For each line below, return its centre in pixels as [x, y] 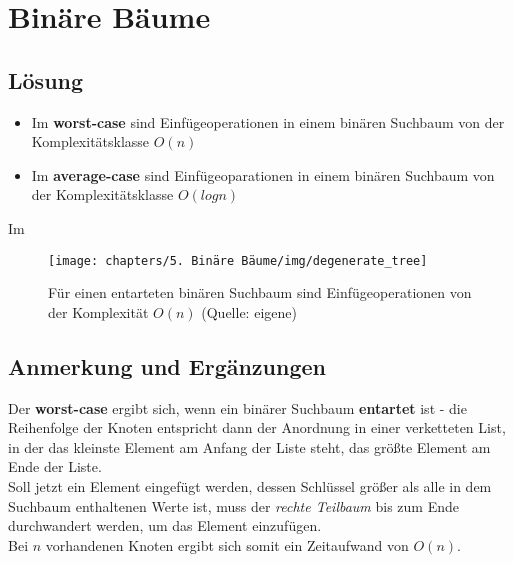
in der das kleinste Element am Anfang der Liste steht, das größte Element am [249, 446]
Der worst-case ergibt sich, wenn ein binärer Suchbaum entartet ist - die [237, 407]
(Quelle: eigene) [249, 311]
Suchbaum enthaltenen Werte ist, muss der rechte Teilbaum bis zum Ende [233, 505]
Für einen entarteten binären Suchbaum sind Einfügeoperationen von [260, 292]
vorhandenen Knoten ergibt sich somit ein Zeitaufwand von [227, 544]
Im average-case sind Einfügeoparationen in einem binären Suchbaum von [263, 174]
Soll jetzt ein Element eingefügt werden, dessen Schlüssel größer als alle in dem [250, 485]
